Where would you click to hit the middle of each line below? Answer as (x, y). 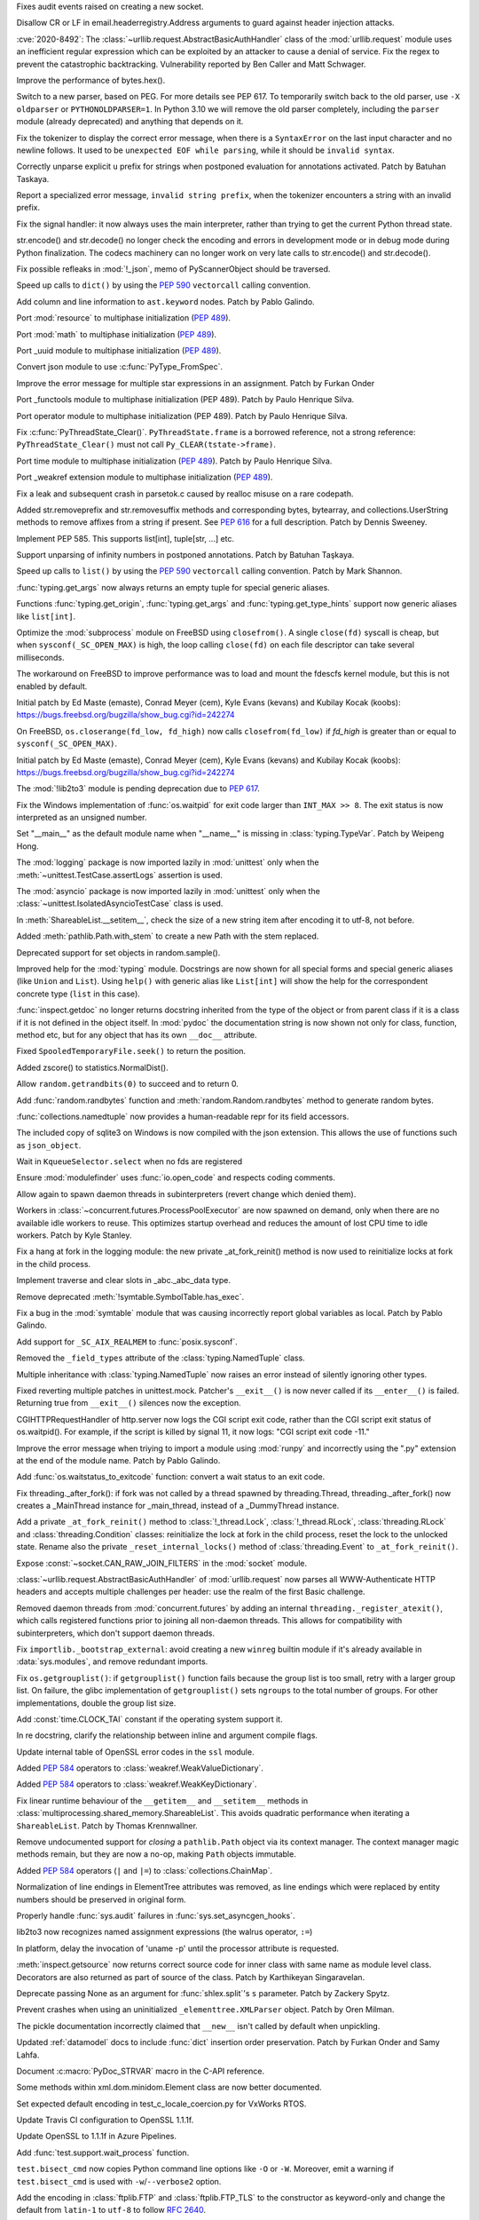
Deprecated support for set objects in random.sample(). (118, 952)
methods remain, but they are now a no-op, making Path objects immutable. (156, 1854)
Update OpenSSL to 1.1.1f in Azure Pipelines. (97, 2137)
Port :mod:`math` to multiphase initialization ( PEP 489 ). (117, 334)
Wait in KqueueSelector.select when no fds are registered (130, 1162)
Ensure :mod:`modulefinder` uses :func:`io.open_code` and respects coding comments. (176, 1177)
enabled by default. (52, 686)
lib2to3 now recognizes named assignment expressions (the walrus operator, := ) (165, 1932)
